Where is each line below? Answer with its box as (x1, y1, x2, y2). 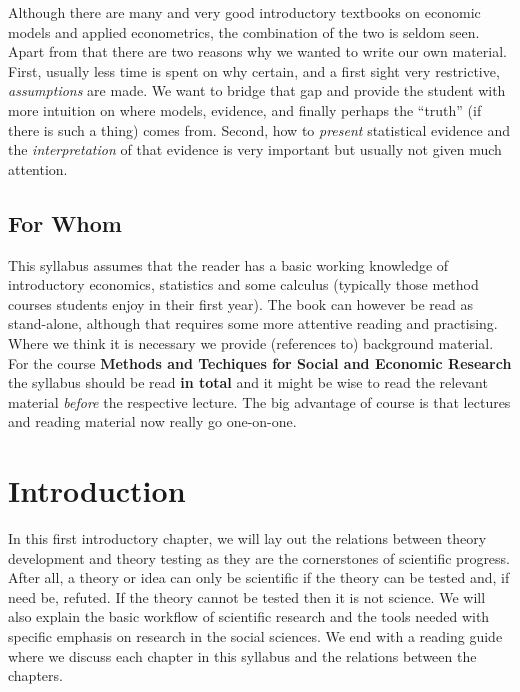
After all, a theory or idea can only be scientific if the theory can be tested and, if (8, 567, 510, 588)
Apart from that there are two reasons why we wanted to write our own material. (8, 41, 507, 62)
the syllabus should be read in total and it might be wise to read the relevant (8, 372, 488, 393)
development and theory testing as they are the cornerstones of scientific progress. (8, 547, 511, 568)
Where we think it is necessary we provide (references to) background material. (8, 332, 494, 353)
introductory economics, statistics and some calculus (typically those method (8, 274, 479, 295)
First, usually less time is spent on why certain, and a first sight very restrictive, (8, 60, 500, 81)
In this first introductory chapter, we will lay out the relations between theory (8, 528, 487, 549)
